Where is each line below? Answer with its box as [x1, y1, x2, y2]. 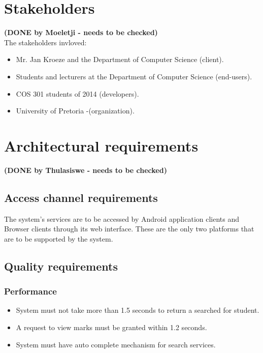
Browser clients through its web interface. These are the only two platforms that [4, 223, 254, 234]
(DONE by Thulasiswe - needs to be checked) [4, 164, 167, 175]
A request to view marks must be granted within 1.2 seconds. [16, 321, 207, 332]
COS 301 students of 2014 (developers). [16, 88, 139, 99]
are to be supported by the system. [4, 233, 113, 244]
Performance [4, 285, 57, 298]
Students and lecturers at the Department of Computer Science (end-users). [16, 71, 252, 81]
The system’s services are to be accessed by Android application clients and [4, 213, 240, 224]
